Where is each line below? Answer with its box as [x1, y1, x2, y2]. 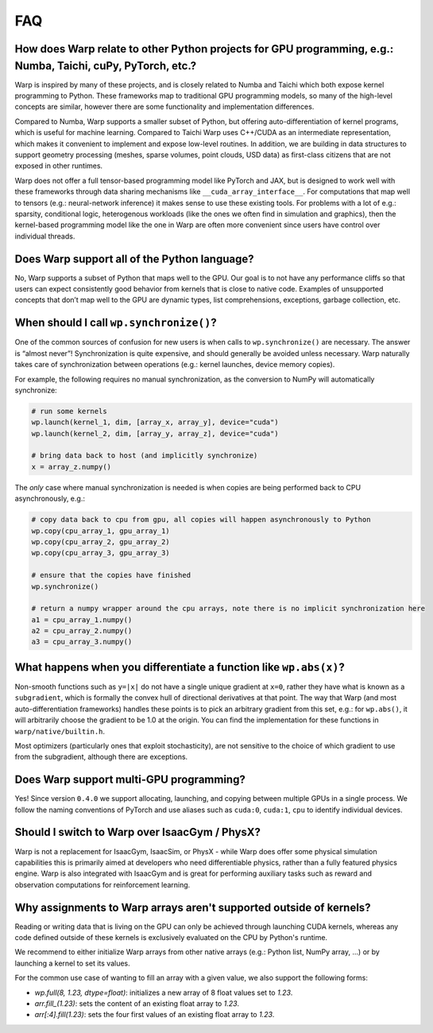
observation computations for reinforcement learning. [14, 880, 191, 889]
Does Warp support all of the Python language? [14, 252, 254, 265]
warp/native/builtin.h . [14, 726, 106, 736]
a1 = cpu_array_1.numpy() [31, 615, 133, 624]
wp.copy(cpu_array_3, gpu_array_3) [31, 548, 170, 558]
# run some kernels [31, 406, 107, 416]
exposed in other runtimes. [14, 161, 103, 171]
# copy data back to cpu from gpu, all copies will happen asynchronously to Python [31, 515, 371, 524]
